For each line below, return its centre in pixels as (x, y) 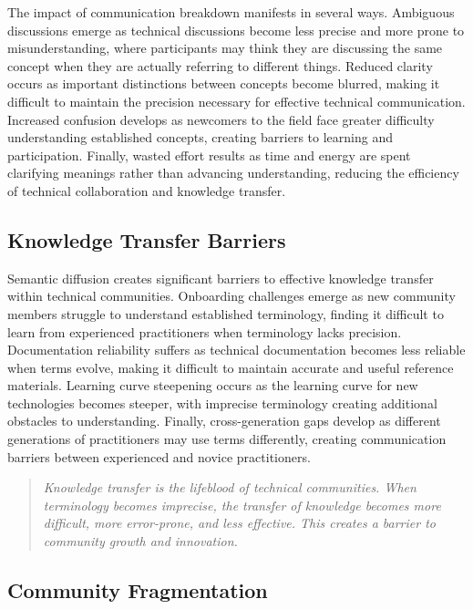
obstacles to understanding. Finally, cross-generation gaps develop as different (224, 421)
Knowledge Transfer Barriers (147, 239)
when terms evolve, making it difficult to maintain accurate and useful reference (231, 367)
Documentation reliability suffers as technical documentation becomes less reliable (236, 350)
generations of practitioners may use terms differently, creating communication (227, 439)
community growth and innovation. (140, 541)
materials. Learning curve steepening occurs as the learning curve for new (213, 385)
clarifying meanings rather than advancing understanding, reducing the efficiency (233, 173)
